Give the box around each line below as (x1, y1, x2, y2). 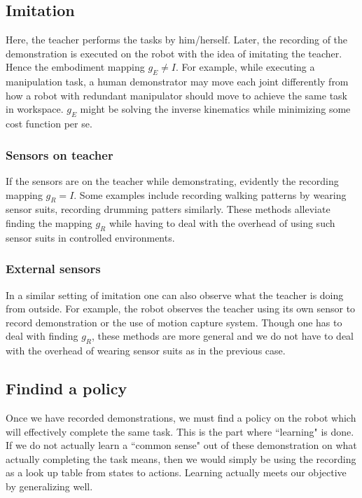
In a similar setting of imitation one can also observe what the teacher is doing (6, 287, 344, 302)
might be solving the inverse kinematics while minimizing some (80, 102, 351, 116)
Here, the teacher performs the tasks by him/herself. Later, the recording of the (6, 32, 348, 47)
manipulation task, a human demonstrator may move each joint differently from (6, 74, 349, 89)
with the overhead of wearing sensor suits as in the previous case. (6, 343, 286, 358)
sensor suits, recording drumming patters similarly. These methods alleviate (6, 202, 330, 216)
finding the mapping (6, 215, 92, 230)
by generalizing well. (6, 478, 93, 493)
